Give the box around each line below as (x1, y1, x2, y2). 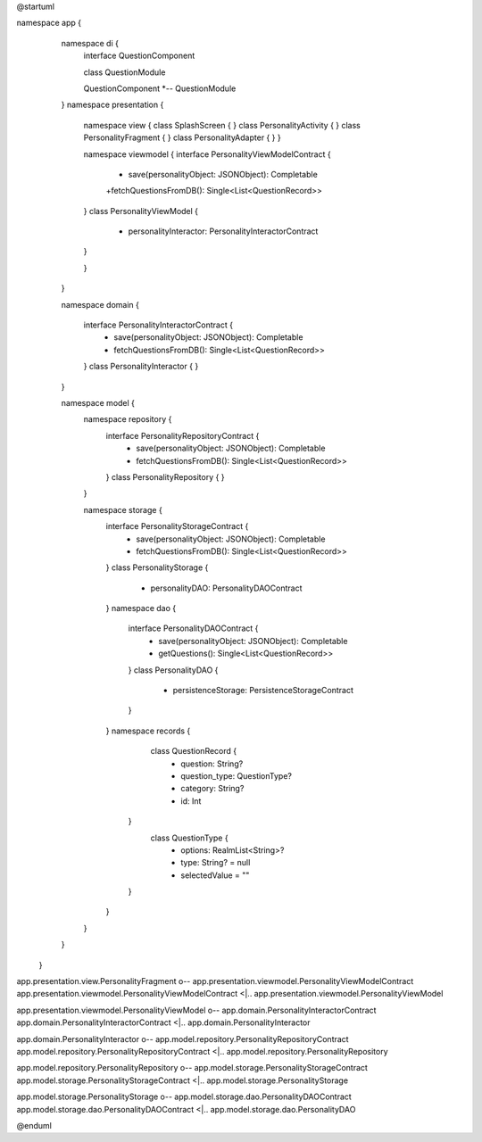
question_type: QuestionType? (180, 770, 292, 781)
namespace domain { (61, 299, 140, 310)
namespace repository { (83, 414, 172, 425)
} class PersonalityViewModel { (83, 205, 199, 216)
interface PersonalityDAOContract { (128, 623, 259, 633)
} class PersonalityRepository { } (105, 471, 225, 482)
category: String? (180, 783, 245, 794)
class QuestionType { (150, 832, 229, 843)
